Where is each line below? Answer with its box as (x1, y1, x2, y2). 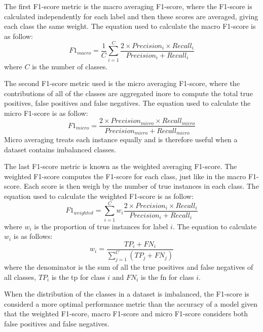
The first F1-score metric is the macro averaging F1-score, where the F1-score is (4, 1, 252, 11)
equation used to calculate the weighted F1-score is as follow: (4, 190, 194, 201)
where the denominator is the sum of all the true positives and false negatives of (4, 262, 253, 272)
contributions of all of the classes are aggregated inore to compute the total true (4, 88, 253, 98)
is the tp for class (51, 271, 105, 282)
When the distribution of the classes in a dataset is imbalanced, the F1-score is (4, 288, 249, 299)
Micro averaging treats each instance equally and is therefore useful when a (4, 134, 238, 144)
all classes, (4, 271, 36, 282)
